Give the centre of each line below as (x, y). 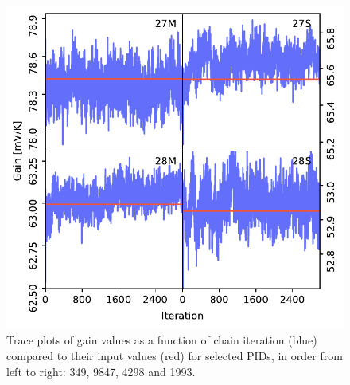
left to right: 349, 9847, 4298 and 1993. (101, 371)
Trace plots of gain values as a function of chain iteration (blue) (162, 340)
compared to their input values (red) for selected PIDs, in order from (175, 356)
